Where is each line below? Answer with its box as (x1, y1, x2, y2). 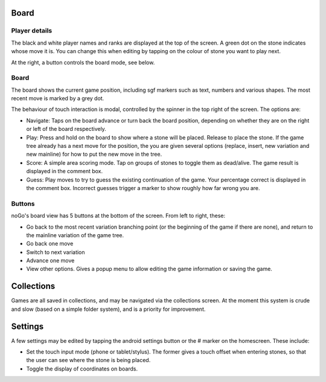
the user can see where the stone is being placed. (26, 357, 151, 364)
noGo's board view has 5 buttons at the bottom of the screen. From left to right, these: (11, 212, 226, 220)
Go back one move (26, 240, 74, 247)
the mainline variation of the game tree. (26, 231, 124, 238)
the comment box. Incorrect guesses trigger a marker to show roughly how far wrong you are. (26, 184, 260, 191)
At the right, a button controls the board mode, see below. (11, 59, 155, 66)
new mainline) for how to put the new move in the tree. (26, 151, 162, 158)
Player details (11, 27, 53, 35)
